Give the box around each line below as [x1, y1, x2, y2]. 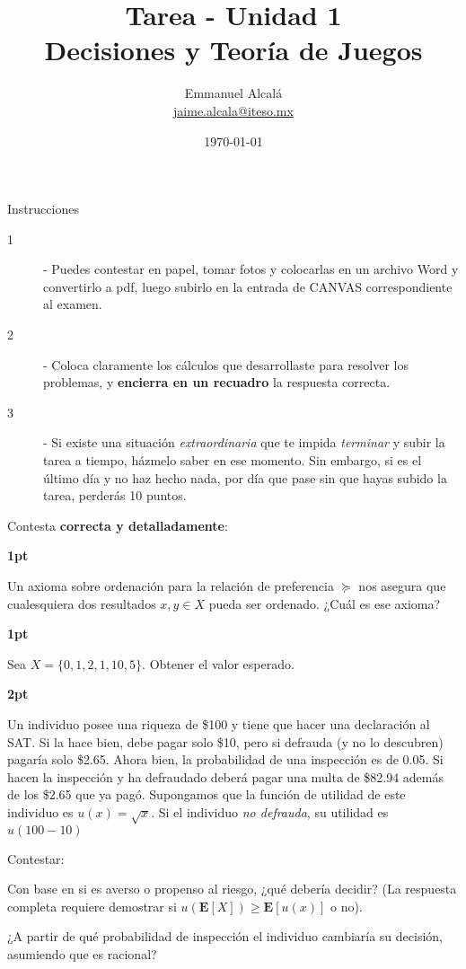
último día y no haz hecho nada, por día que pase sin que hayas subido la [43, 468, 447, 487]
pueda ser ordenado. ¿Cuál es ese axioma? [208, 594, 441, 612]
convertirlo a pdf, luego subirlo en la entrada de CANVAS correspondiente [43, 277, 453, 295]
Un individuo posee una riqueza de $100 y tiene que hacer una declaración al [7, 714, 430, 733]
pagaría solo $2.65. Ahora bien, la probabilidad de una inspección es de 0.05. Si [7, 750, 444, 769]
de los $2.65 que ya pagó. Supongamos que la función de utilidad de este [7, 785, 406, 804]
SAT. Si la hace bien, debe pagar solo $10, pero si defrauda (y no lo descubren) [7, 732, 444, 751]
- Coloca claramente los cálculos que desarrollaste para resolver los [43, 355, 409, 374]
